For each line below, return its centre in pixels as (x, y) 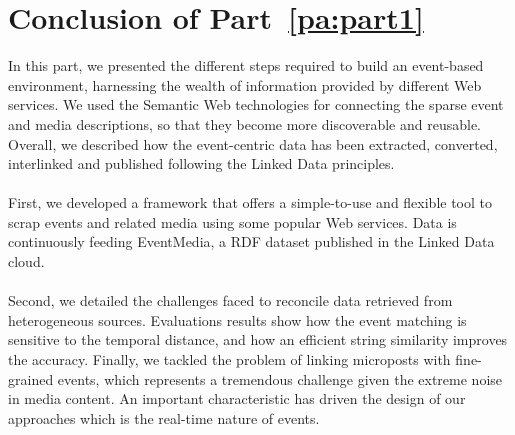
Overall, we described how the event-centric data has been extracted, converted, (253, 143)
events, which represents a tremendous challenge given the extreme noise (280, 378)
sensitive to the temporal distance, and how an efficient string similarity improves (258, 339)
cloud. (26, 261)
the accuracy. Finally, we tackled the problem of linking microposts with (229, 359)
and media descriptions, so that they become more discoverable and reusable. (245, 123)
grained (31, 378)
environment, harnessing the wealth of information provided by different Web (245, 84)
